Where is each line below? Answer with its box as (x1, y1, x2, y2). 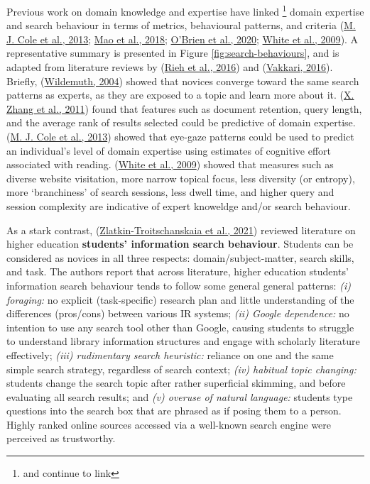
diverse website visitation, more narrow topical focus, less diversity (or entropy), (6, 170, 355, 185)
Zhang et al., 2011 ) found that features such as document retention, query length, (6, 101, 362, 116)
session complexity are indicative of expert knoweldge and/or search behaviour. (6, 198, 351, 213)
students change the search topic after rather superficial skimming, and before (6, 375, 346, 390)
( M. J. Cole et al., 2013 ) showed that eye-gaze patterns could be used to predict (6, 129, 354, 143)
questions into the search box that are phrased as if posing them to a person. (6, 403, 342, 418)
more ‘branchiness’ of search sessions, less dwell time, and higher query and (6, 185, 334, 199)
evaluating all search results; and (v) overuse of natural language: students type (6, 389, 353, 404)
